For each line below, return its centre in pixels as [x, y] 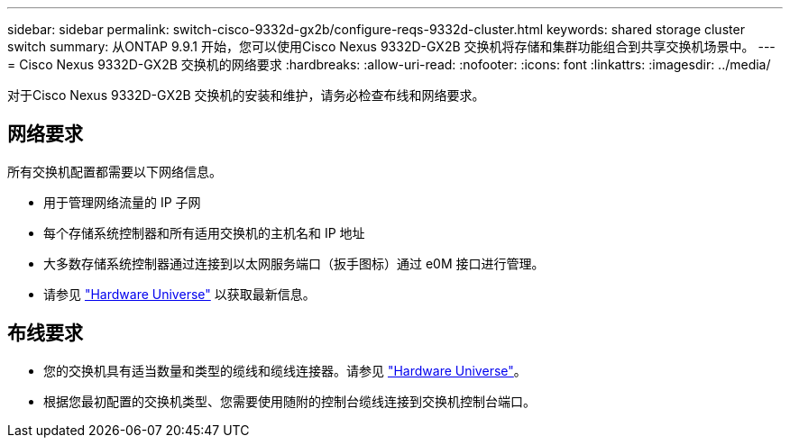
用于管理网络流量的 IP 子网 [122, 202]
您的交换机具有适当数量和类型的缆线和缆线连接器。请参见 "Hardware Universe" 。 [285, 370]
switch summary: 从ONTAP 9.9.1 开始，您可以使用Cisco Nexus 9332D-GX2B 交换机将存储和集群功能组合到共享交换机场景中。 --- [391, 46]
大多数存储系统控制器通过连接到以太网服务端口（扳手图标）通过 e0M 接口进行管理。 [294, 263]
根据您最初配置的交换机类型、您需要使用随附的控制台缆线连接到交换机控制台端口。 [289, 401]
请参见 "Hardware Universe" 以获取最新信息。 [179, 294]
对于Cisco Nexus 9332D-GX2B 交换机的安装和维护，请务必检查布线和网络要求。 [246, 95]
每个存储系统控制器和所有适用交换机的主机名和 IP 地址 [204, 232]
